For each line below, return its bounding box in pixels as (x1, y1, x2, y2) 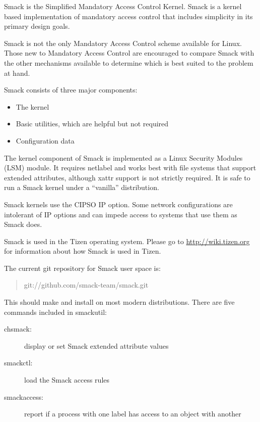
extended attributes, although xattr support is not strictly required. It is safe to (4, 172, 250, 182)
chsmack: (4, 323, 32, 334)
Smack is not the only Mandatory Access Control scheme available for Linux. (4, 37, 242, 48)
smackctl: (4, 357, 33, 368)
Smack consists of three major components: (4, 84, 138, 95)
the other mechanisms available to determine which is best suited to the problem (4, 57, 253, 68)
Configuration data (16, 135, 75, 146)
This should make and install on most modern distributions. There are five (4, 297, 235, 307)
